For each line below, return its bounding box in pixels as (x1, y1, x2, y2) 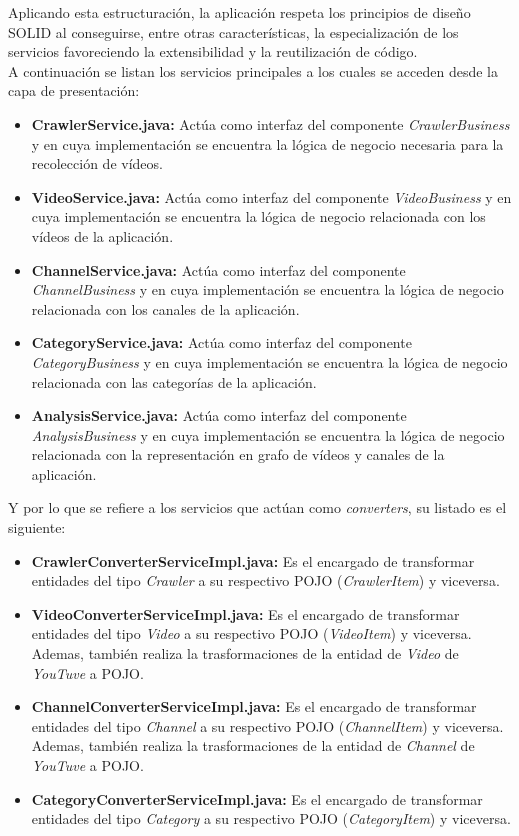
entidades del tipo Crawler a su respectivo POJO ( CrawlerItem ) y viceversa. (31, 570, 500, 591)
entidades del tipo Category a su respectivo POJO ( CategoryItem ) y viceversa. (31, 808, 511, 829)
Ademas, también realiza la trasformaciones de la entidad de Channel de (31, 735, 475, 756)
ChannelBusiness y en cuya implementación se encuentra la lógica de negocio (31, 279, 504, 300)
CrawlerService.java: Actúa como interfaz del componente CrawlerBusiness (31, 113, 510, 134)
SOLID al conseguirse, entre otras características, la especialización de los (8, 21, 459, 42)
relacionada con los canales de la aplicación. (31, 298, 300, 319)
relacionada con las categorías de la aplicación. (31, 371, 317, 392)
